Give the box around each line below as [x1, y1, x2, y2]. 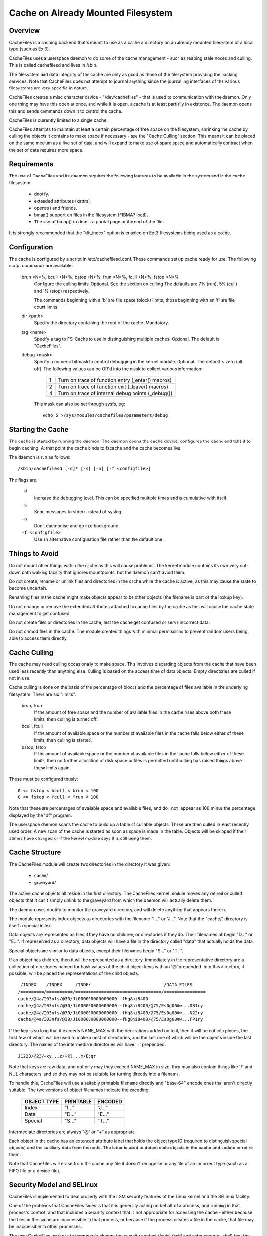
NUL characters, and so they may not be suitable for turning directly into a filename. [9, 1071, 180, 1077]
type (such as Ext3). [9, 46, 50, 52]
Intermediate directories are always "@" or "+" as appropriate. [9, 1129, 136, 1135]
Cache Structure [9, 848, 61, 856]
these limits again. [34, 764, 71, 771]
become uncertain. [9, 585, 48, 591]
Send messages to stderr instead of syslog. [34, 509, 123, 515]
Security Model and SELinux [9, 1181, 98, 1189]
